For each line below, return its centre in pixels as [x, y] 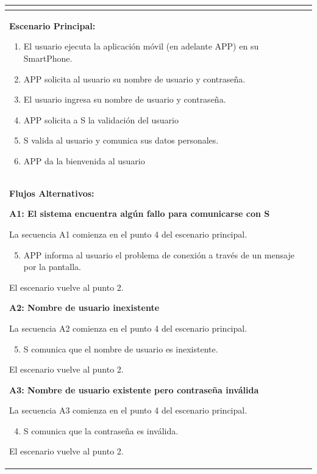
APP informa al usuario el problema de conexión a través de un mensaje [159, 254]
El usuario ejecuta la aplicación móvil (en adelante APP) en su [141, 46]
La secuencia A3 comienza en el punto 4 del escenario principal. [128, 410]
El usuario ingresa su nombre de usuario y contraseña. [125, 99]
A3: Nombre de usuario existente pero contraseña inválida [134, 389]
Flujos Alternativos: [52, 193]
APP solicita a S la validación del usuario [101, 119]
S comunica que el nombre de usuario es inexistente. [121, 348]
